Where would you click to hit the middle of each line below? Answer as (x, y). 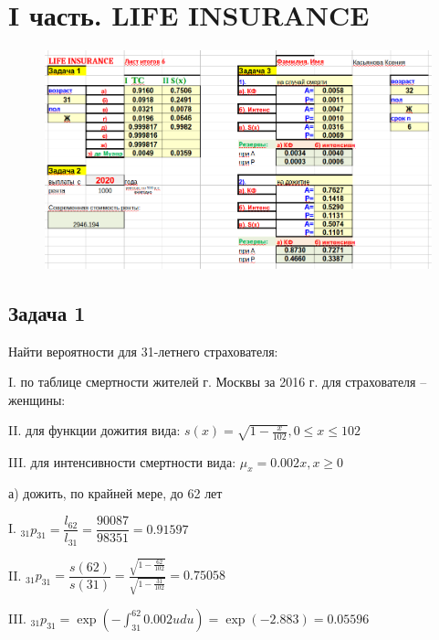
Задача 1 (47, 312)
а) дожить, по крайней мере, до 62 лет (115, 493)
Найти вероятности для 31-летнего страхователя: (143, 351)
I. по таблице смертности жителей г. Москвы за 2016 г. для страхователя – (218, 382)
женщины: (37, 399)
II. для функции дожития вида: (94, 430)
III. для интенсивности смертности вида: (122, 461)
